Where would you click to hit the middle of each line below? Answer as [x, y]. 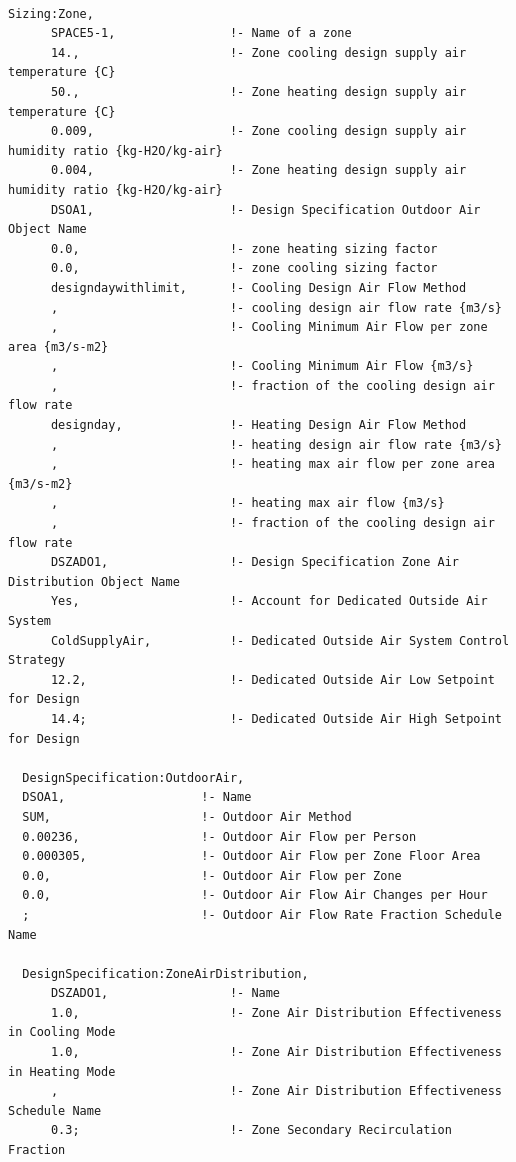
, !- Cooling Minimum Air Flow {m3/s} [262, 366]
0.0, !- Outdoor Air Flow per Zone [212, 875]
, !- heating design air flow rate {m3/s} [276, 444]
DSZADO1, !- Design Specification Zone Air [255, 562]
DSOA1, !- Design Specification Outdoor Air [265, 209]
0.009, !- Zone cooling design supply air [258, 131]
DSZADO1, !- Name [165, 993]
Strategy [37, 660]
